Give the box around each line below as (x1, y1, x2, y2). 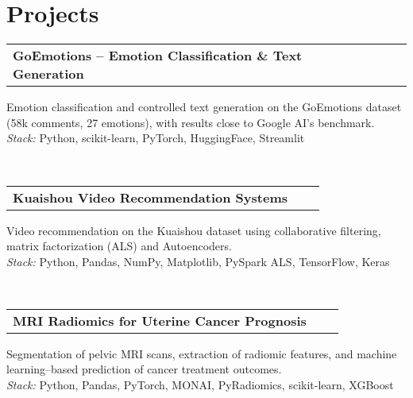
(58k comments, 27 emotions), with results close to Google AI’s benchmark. (6, 114, 375, 130)
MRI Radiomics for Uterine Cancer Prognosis (13, 311, 307, 330)
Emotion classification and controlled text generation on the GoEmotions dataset (6, 99, 402, 115)
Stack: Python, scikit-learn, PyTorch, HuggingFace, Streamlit (6, 129, 305, 146)
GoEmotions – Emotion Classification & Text (13, 46, 303, 65)
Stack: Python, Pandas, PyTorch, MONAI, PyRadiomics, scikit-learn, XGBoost (6, 377, 394, 393)
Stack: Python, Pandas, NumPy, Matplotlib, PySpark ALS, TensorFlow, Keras (6, 253, 390, 269)
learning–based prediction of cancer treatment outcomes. (6, 361, 282, 377)
